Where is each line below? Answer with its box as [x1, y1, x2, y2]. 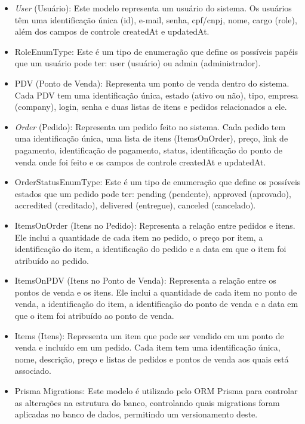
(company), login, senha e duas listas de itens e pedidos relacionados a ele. [14, 100, 287, 113]
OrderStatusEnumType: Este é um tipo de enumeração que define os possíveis [14, 176, 301, 188]
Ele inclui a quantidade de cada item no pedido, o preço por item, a [14, 231, 263, 243]
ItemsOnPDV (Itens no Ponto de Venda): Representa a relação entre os [14, 274, 276, 287]
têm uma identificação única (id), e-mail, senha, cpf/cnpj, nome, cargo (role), [14, 13, 297, 26]
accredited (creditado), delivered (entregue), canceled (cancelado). [14, 199, 256, 211]
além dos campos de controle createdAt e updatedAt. [14, 25, 210, 38]
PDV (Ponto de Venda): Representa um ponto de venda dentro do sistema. [14, 76, 289, 89]
